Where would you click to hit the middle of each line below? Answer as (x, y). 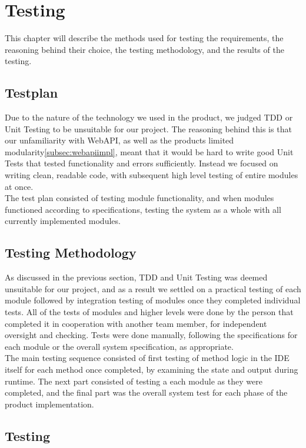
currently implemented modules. (63, 221)
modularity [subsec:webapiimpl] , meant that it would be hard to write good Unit (149, 151)
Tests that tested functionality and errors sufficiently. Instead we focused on (142, 163)
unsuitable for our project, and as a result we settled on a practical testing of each (153, 288)
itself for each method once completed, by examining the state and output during (152, 369)
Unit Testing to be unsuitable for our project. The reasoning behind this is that (148, 128)
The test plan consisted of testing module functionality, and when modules (139, 198)
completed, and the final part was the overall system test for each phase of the (146, 392)
